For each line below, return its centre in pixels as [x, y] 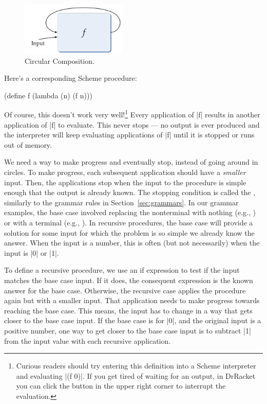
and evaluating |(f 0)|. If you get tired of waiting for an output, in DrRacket [136, 375]
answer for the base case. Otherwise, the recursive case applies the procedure [125, 290]
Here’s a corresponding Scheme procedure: [71, 78]
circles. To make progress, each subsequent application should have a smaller [125, 172]
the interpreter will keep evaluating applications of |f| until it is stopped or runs [129, 135]
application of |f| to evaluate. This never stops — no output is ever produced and [132, 124]
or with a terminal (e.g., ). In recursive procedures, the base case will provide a [129, 222]
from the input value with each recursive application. [88, 340]
